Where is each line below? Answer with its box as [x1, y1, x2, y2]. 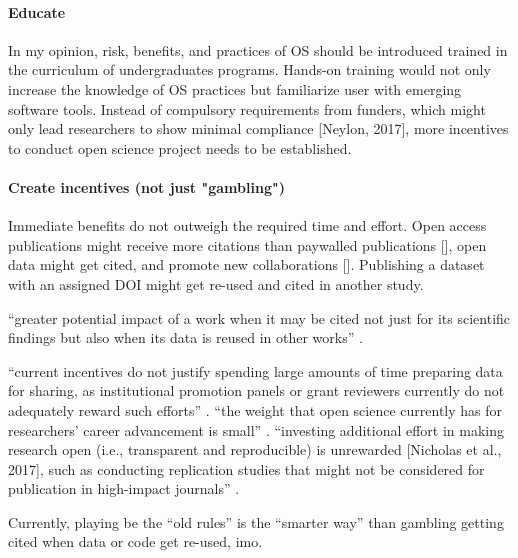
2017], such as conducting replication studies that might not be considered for [8, 458, 485, 479]
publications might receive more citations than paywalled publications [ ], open [8, 234, 487, 255]
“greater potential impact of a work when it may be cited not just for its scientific [8, 307, 511, 328]
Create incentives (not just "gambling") [8, 176, 285, 197]
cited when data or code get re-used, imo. [8, 531, 263, 552]
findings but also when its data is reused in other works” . [8, 327, 363, 348]
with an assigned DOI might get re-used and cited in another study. [8, 273, 424, 294]
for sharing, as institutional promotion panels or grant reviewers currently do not [8, 380, 505, 401]
